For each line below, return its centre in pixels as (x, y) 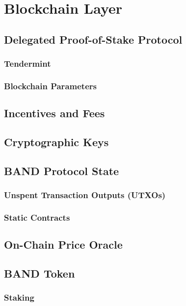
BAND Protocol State (62, 170)
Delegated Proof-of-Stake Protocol (93, 39)
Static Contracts (37, 217)
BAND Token (40, 273)
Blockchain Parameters (50, 86)
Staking (19, 297)
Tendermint (27, 64)
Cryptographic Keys (56, 142)
